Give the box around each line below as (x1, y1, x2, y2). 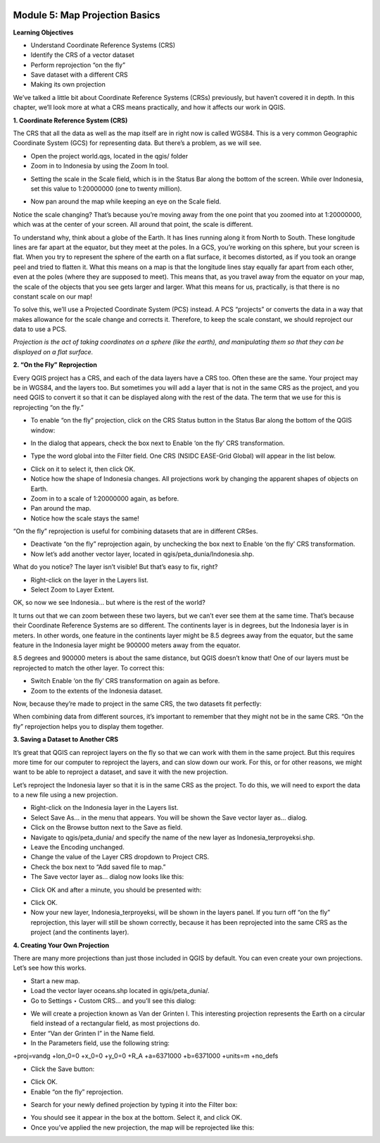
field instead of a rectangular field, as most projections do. (30, 1019, 201, 1028)
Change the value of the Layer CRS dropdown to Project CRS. (30, 853, 210, 861)
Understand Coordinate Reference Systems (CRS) (30, 41, 176, 49)
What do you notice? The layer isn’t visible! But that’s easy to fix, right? (13, 563, 218, 571)
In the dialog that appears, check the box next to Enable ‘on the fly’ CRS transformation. (30, 439, 285, 447)
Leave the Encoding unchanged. (30, 843, 125, 851)
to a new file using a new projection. (13, 791, 118, 799)
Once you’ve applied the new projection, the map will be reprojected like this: (30, 1123, 255, 1132)
